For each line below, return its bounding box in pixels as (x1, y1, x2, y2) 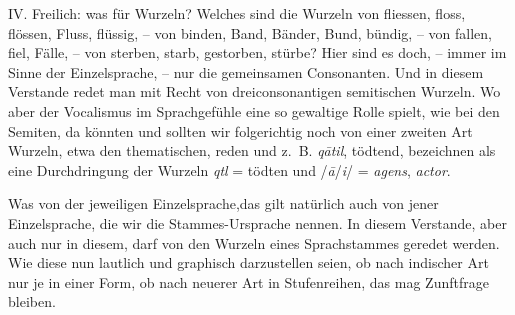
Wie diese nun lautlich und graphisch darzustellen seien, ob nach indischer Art (8, 252, 489, 273)
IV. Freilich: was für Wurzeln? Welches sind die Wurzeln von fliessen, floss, (8, 3, 466, 23)
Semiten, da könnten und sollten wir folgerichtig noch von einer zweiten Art (8, 120, 473, 141)
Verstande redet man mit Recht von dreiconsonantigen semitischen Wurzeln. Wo (8, 81, 501, 102)
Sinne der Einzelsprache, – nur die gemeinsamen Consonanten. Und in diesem (8, 61, 484, 82)
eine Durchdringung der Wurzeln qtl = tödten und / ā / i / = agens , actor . (8, 159, 451, 180)
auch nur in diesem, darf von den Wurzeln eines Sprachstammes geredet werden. (8, 232, 500, 253)
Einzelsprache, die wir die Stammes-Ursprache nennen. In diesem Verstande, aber (8, 212, 507, 233)
